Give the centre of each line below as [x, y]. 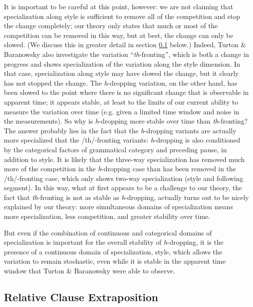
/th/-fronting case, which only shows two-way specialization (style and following [124, 178]
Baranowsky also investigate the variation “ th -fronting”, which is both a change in [126, 54]
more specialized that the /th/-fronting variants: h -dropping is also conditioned [122, 140]
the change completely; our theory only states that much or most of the [111, 26]
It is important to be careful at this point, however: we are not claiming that [119, 6]
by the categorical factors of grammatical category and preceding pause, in [116, 149]
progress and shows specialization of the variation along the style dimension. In [122, 63]
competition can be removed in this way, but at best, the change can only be [119, 35]
